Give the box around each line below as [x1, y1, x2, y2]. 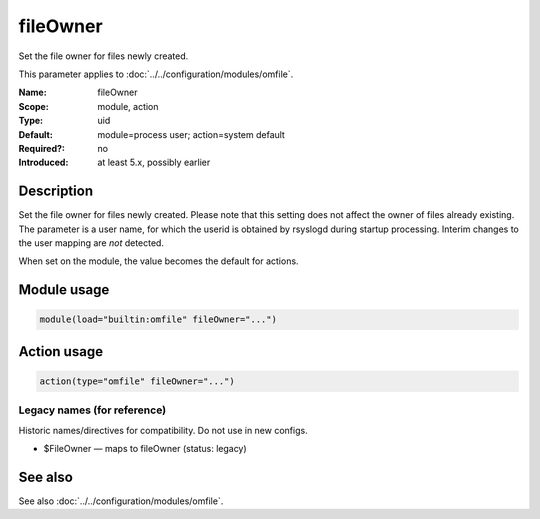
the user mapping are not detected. [18, 236, 165, 249]
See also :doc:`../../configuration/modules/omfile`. [18, 495, 224, 507]
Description [18, 183, 94, 200]
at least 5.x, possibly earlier [97, 156, 211, 169]
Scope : [18, 100, 49, 112]
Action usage [18, 343, 104, 360]
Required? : [18, 142, 65, 154]
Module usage [18, 281, 110, 299]
